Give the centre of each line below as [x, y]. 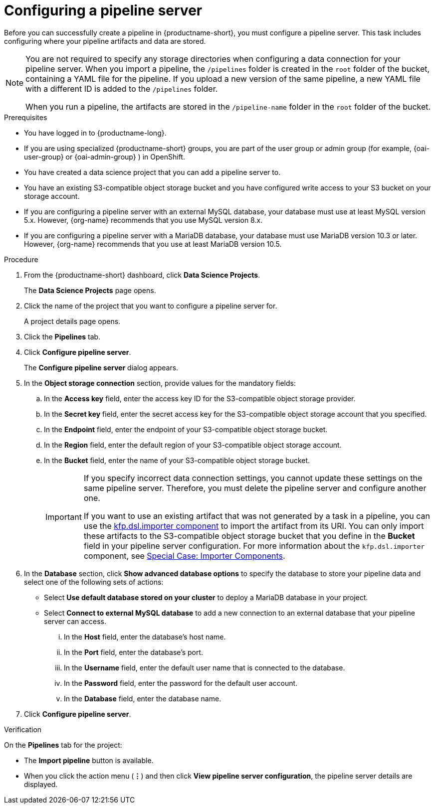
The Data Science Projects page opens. [90, 290]
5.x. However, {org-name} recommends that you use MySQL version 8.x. [143, 220]
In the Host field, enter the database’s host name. [145, 637]
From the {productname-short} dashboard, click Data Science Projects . [142, 275]
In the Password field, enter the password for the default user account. [181, 683]
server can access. [75, 621]
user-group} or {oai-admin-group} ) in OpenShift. [105, 157]
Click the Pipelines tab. [62, 336]
